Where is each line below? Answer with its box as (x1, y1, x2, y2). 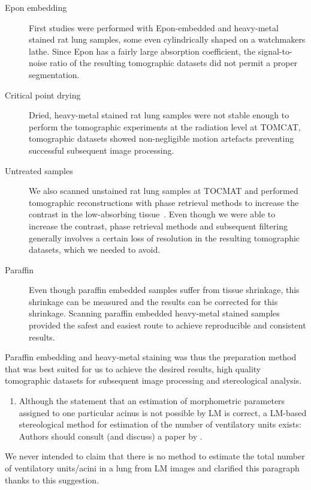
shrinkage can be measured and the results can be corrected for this (29, 295, 278, 307)
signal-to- (258, 44, 292, 57)
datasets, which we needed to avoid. (29, 243, 161, 256)
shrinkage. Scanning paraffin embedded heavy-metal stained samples (29, 307, 280, 319)
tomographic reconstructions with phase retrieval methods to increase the (29, 196, 299, 208)
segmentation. (29, 68, 80, 80)
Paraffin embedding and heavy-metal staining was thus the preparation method (5, 351, 297, 363)
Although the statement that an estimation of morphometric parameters (19, 395, 285, 407)
